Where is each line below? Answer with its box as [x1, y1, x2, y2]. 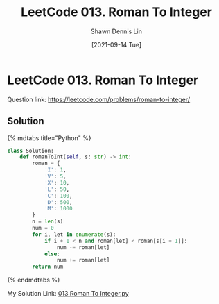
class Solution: [7, 147, 54, 154]
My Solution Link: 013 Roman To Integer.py [7, 289, 130, 298]
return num [32, 263, 64, 271]
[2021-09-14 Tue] [91, 40, 142, 49]
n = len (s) [32, 218, 64, 226]
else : [44, 251, 60, 257]
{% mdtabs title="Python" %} [7, 133, 91, 142]
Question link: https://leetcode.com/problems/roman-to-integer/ [7, 95, 191, 103]
